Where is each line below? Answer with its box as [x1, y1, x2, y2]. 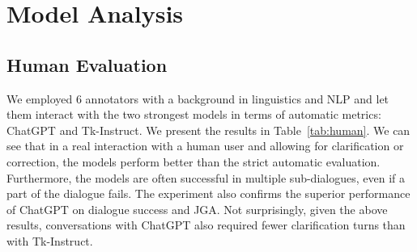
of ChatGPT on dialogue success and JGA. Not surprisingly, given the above [6, 200, 388, 217]
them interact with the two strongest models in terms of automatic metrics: [6, 106, 381, 123]
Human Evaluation [6, 52, 168, 77]
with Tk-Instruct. [6, 232, 93, 249]
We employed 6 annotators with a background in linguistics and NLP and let [6, 90, 389, 107]
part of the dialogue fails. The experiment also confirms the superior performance [6, 185, 411, 202]
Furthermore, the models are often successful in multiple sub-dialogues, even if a [6, 169, 405, 186]
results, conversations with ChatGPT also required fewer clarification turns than [6, 216, 406, 233]
